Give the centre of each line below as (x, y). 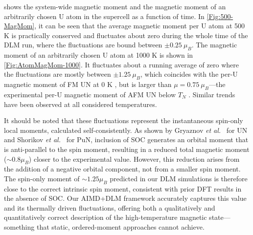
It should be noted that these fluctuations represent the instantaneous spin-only (124, 120)
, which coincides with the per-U (189, 74)
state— (220, 217)
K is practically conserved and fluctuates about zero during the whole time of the (126, 35)
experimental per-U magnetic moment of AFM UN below (90, 94)
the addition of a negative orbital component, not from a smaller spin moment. (122, 169)
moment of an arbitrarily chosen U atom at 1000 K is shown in (99, 55)
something (19, 227)
